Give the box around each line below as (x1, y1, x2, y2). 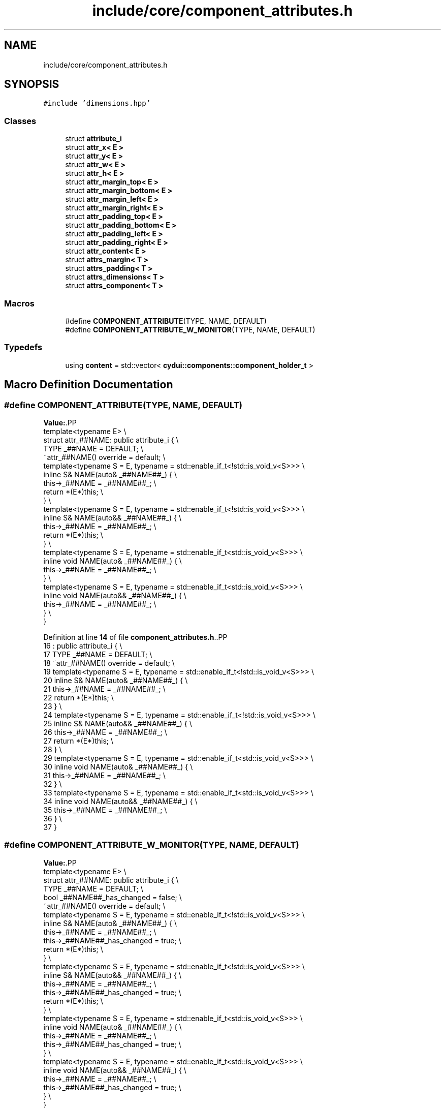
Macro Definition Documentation (4, 378, 173, 391)
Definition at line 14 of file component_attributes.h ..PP (43, 632, 228, 641)
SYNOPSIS (4, 78, 59, 91)
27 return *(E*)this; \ (43, 736, 114, 745)
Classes (4, 115, 37, 126)
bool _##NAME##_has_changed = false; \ (43, 892, 182, 902)
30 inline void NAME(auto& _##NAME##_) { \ (43, 762, 193, 771)
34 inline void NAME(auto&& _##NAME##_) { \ (43, 796, 198, 806)
